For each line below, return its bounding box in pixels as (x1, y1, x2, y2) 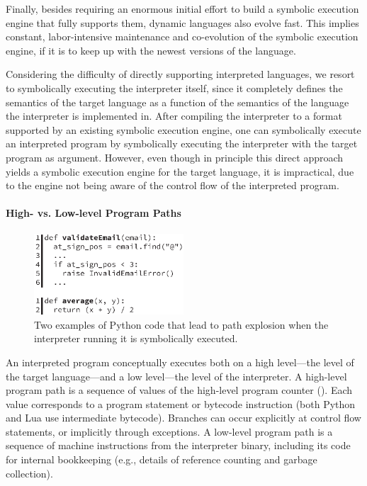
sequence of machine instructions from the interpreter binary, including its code (6, 438, 351, 453)
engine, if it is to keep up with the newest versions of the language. (6, 43, 296, 57)
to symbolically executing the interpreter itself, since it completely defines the (6, 80, 343, 95)
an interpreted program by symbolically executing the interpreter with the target (6, 136, 358, 151)
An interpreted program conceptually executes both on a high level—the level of (6, 354, 354, 369)
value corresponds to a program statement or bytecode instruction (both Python (6, 396, 356, 411)
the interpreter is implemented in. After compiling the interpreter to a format (6, 108, 342, 123)
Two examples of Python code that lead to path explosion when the (34, 317, 329, 332)
